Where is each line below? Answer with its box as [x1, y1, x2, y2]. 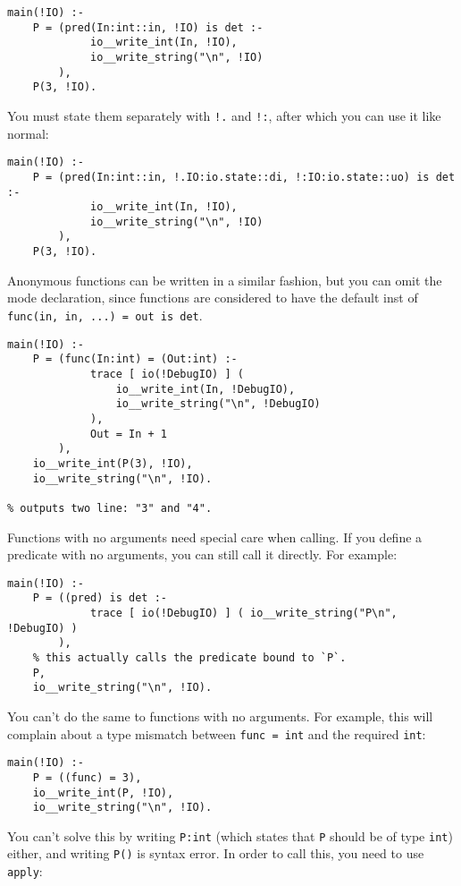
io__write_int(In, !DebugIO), [115, 382, 296, 396]
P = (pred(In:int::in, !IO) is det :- [32, 21, 264, 34]
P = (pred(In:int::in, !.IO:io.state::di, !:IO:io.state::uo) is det [32, 170, 456, 183]
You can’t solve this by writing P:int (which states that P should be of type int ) [7, 826, 453, 845]
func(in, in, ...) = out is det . [7, 305, 203, 324]
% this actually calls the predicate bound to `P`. [32, 651, 347, 664]
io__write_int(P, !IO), [32, 786, 174, 799]
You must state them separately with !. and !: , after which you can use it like [7, 106, 441, 124]
